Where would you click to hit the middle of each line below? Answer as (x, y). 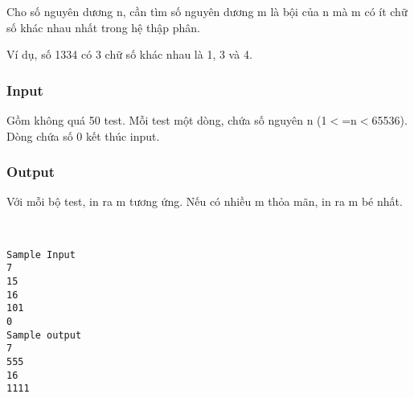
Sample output (44, 335)
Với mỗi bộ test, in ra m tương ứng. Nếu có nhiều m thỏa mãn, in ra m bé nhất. (205, 201)
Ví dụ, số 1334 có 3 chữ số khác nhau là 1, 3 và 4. (129, 54)
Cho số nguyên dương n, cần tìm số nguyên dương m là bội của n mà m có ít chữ (207, 11)
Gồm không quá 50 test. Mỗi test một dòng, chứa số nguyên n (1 (167, 120)
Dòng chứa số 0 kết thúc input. (83, 135)
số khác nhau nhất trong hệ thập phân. (103, 27)
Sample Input (41, 254)
